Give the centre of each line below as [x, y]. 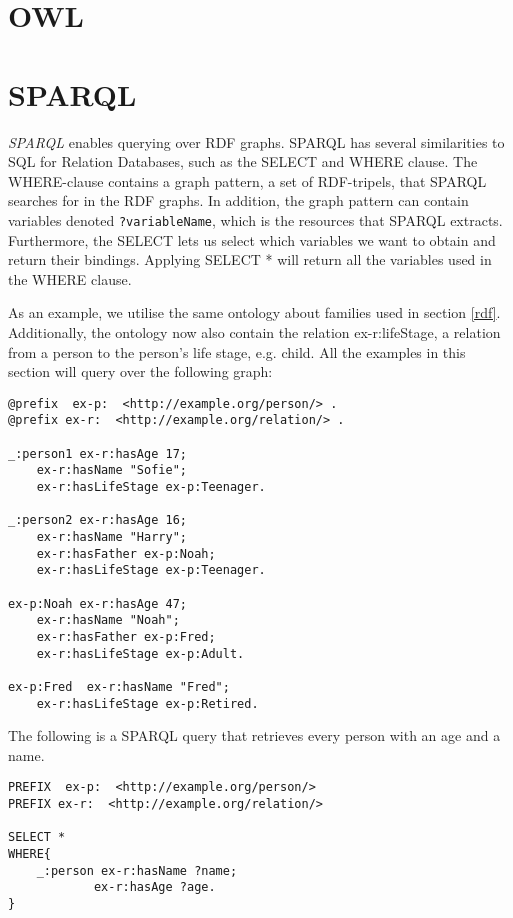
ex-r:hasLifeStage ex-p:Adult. [140, 653]
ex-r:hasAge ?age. [154, 887]
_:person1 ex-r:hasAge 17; [97, 453]
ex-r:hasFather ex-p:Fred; [126, 636]
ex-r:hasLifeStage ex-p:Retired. [147, 703]
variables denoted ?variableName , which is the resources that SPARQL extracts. [255, 219]
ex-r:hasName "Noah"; [108, 620]
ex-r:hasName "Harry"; [111, 536]
